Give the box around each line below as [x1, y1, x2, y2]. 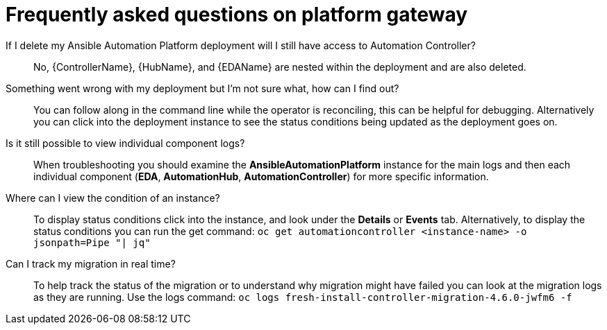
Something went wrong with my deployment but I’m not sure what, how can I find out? [6, 82, 399, 94]
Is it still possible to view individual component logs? [6, 137, 245, 149]
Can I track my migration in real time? [6, 257, 176, 270]
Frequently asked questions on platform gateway [6, 3, 468, 26]
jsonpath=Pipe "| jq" [33, 236, 151, 248]
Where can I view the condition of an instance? [6, 191, 220, 204]
